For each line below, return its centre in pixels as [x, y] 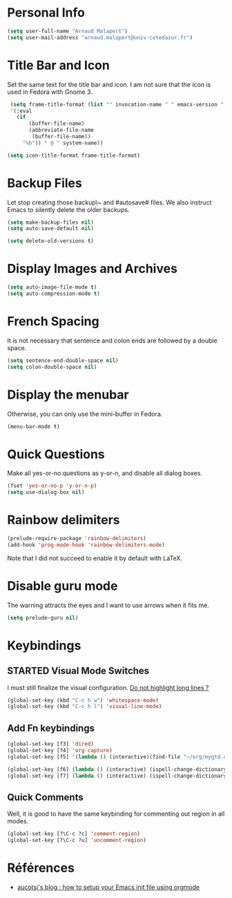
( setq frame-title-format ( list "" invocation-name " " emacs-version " [117, 104]
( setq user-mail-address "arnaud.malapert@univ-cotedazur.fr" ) [100, 37]
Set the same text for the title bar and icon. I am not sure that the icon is [109, 84]
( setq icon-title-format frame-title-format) [74, 155]
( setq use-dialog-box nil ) [46, 493]
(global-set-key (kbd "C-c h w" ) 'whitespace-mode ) [83, 700]
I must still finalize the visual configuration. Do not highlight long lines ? [108, 687]
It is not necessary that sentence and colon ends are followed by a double [112, 341]
